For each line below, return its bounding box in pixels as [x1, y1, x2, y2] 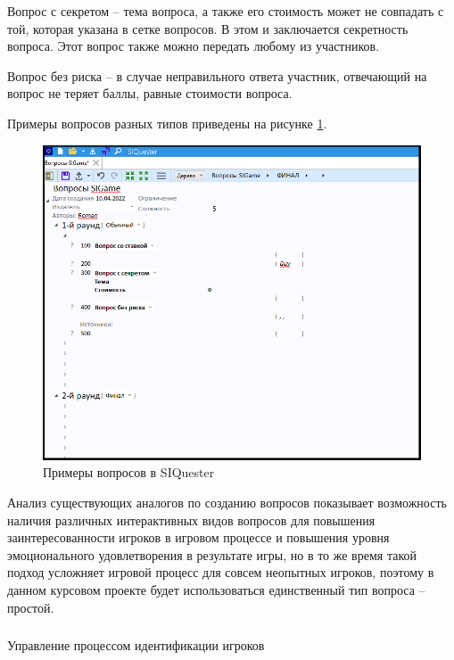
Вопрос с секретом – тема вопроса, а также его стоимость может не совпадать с [7, 2, 444, 20]
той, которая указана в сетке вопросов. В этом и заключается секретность [7, 19, 409, 37]
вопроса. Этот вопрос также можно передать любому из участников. [7, 37, 380, 55]
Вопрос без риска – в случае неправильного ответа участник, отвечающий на [7, 66, 427, 85]
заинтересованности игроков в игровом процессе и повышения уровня [7, 528, 390, 547]
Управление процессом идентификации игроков [7, 636, 265, 655]
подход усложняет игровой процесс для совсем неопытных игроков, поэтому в [7, 563, 434, 582]
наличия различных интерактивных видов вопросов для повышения [7, 510, 376, 529]
